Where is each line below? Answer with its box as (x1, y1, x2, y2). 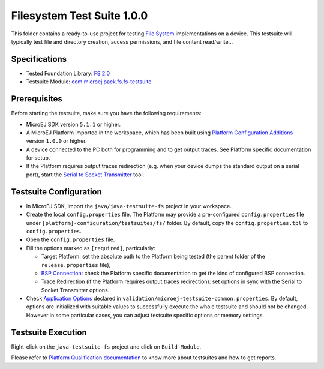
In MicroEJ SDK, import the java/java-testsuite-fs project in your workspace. (26, 202, 232, 209)
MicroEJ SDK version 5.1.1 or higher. (26, 121, 121, 128)
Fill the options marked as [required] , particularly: (26, 244, 155, 251)
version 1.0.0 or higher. (26, 137, 87, 145)
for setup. (26, 154, 50, 161)
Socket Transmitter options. (41, 286, 110, 293)
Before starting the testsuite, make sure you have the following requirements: (11, 110, 202, 117)
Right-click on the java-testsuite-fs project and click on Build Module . (11, 343, 202, 350)
